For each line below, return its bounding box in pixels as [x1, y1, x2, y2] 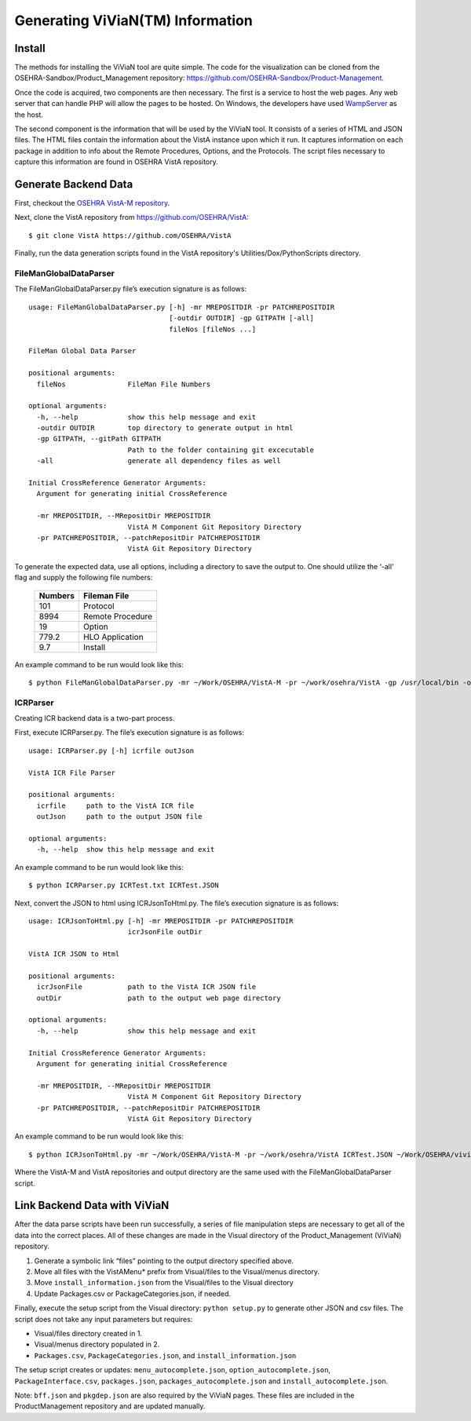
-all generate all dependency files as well [36, 456, 282, 466]
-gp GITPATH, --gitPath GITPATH [36, 434, 161, 444]
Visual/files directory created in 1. [34, 1328, 143, 1338]
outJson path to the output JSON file [36, 813, 203, 821]
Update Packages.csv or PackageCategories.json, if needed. [34, 1288, 232, 1299]
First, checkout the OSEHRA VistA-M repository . [14, 199, 170, 208]
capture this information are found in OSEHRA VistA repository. [14, 157, 219, 166]
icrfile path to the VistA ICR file [36, 801, 195, 810]
